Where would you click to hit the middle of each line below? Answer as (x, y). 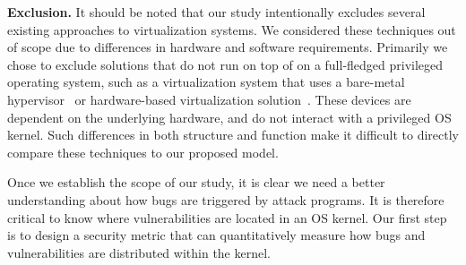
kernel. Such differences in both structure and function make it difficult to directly (233, 135)
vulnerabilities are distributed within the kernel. (139, 252)
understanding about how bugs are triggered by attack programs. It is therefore (226, 199)
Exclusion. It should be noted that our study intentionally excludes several (216, 12)
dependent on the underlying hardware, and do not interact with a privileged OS (229, 117)
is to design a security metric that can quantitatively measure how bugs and (216, 235)
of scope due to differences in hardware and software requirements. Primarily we (228, 47)
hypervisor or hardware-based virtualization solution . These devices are (209, 99)
